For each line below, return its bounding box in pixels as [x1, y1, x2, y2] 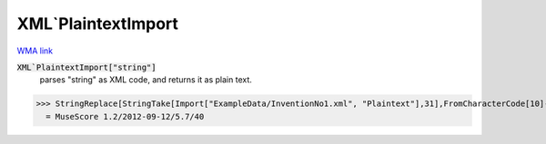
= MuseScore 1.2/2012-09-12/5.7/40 [45, 111, 205, 121]
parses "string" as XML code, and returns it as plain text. [39, 74, 252, 85]
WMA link [16, 45, 54, 56]
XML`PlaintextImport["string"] [16, 62, 157, 72]
